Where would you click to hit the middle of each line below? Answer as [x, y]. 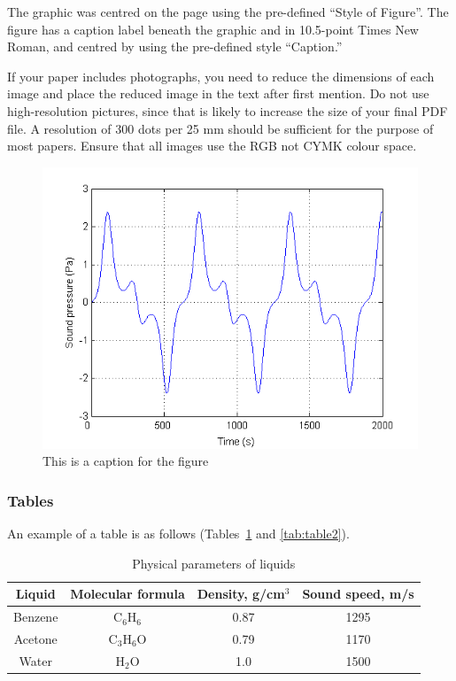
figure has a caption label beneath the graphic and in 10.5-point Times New [213, 29]
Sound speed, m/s [358, 594]
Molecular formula [128, 594]
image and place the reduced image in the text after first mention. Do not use [218, 93]
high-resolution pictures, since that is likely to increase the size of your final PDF [228, 110]
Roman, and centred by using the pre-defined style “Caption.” [175, 46]
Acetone [35, 639]
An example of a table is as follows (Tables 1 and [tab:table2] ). [178, 534]
